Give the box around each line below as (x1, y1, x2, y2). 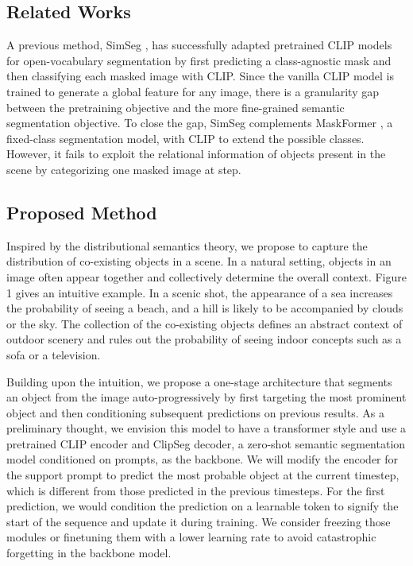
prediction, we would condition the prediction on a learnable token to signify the (6, 498, 399, 514)
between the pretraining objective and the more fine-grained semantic (6, 99, 345, 115)
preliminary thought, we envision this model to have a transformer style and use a (6, 420, 407, 436)
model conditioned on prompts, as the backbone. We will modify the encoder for (6, 451, 399, 467)
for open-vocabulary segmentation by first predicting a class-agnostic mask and (6, 52, 392, 68)
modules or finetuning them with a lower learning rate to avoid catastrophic (6, 529, 376, 545)
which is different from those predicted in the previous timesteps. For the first (6, 482, 385, 498)
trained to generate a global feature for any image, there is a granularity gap (6, 83, 379, 99)
